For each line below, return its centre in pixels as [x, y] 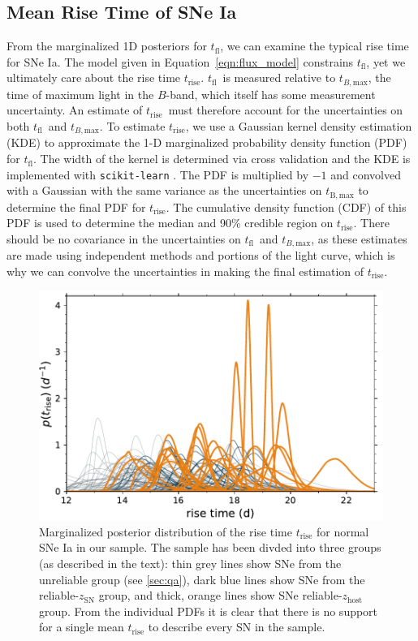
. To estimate [132, 126]
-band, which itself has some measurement [271, 94]
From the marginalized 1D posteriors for [107, 46]
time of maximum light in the [80, 94]
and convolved [366, 174]
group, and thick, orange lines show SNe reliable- [220, 595]
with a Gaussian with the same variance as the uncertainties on [164, 190]
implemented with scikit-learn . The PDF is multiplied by [158, 174]
